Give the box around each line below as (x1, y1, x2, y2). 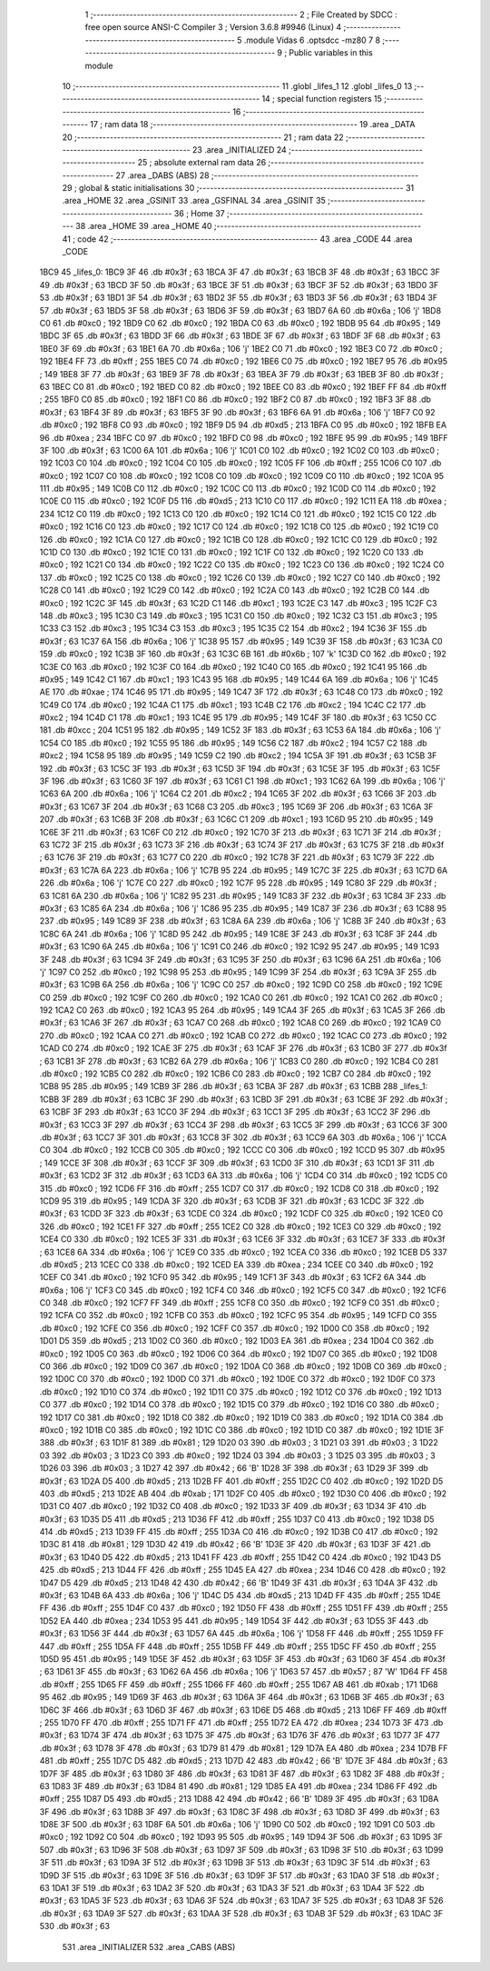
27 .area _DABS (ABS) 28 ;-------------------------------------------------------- (115, 169, 419, 181)
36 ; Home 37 (173, 207, 226, 218)
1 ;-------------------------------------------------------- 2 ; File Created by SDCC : (84, 9, 398, 20)
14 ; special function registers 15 (261, 94, 383, 105)
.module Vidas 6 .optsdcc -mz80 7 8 (243, 35, 381, 45)
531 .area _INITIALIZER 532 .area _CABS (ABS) (62, 1941, 236, 1952)
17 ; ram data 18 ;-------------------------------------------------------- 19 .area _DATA (90, 119, 416, 130)
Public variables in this (289, 47, 374, 58)
